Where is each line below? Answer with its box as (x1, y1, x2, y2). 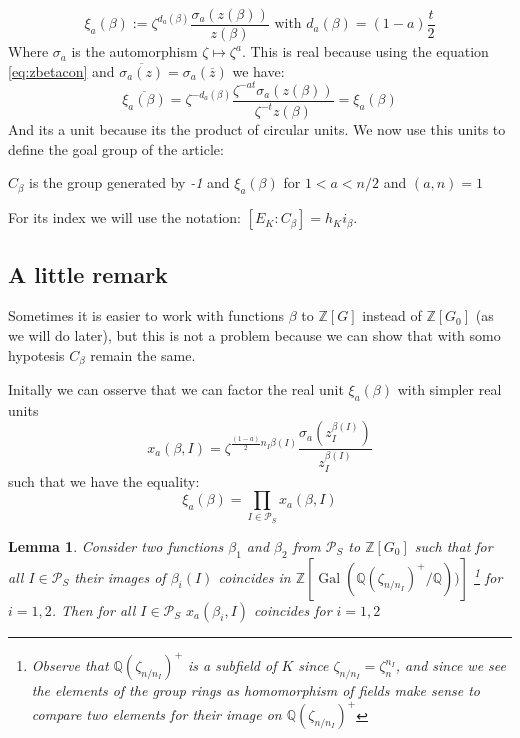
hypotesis (8, 344, 65, 365)
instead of (362, 305, 422, 326)
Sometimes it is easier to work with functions (8, 305, 285, 326)
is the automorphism (71, 41, 198, 62)
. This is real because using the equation (241, 41, 489, 62)
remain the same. (90, 344, 196, 365)
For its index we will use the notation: (8, 207, 241, 228)
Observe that (31, 655, 109, 676)
